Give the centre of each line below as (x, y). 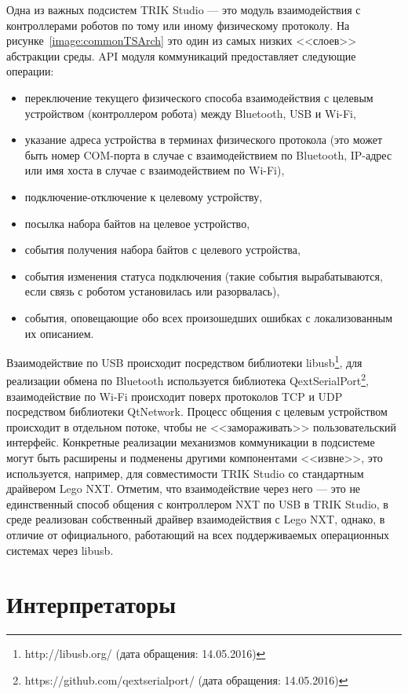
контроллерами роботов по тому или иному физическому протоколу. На (178, 25)
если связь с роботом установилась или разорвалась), (152, 291)
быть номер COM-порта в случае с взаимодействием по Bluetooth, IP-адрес (208, 154)
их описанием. (59, 333)
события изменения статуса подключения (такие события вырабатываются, (204, 275)
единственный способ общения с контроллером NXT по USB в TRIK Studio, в (197, 503)
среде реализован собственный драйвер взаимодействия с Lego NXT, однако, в (196, 519)
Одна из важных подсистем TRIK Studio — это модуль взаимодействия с (184, 9)
